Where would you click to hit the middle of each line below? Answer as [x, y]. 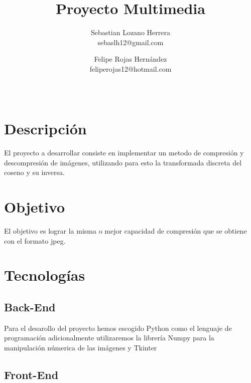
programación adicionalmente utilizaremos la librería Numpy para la [109, 338]
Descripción [45, 129]
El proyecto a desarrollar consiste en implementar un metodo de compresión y [124, 153]
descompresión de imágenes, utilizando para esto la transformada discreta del [123, 162]
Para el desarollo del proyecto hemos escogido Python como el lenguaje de [118, 328]
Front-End [31, 374]
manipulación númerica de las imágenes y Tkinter [81, 347]
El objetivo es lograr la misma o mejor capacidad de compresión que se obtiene [125, 230]
